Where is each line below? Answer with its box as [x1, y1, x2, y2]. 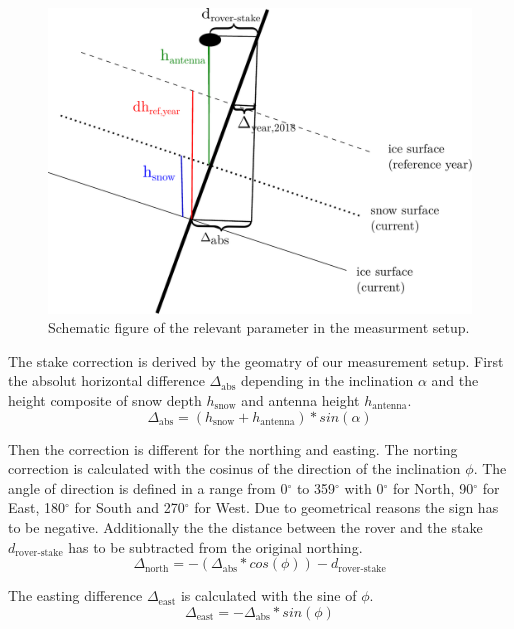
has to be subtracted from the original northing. [68, 536, 363, 557]
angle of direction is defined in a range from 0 [8, 477, 288, 498]
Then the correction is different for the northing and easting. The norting [8, 438, 458, 459]
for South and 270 [74, 497, 185, 518]
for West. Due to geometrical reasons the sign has [194, 497, 499, 518]
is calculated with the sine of [180, 585, 357, 606]
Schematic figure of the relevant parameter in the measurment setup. [48, 317, 470, 338]
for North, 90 [392, 477, 474, 498]
